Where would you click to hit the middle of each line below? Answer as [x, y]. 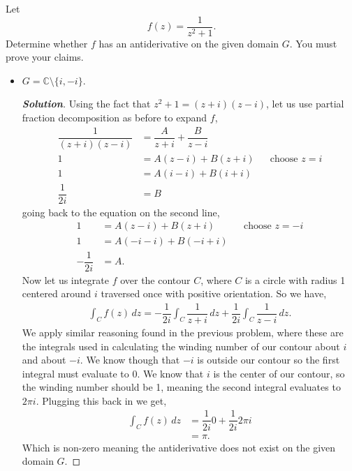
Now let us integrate [65, 279]
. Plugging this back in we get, [101, 400]
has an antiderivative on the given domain [189, 43]
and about [44, 360]
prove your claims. [45, 57]
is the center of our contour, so [279, 373]
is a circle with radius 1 [295, 279]
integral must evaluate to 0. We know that [113, 373]
